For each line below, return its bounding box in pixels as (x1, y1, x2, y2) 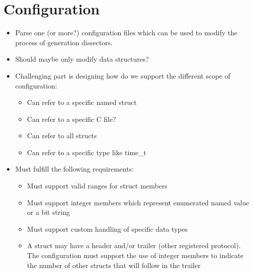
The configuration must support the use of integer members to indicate (27, 250, 244, 261)
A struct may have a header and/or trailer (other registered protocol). (27, 240, 241, 251)
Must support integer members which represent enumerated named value (27, 197, 250, 207)
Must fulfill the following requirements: (15, 164, 134, 174)
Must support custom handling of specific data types (27, 223, 188, 234)
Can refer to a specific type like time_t (27, 147, 147, 157)
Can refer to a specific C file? (27, 113, 116, 124)
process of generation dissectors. (15, 37, 113, 47)
